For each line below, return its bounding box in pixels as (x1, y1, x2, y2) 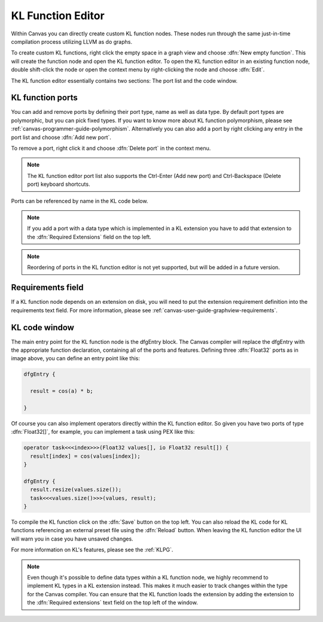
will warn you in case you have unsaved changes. (11, 535, 134, 542)
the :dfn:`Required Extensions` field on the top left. (27, 233, 152, 240)
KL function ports (11, 93, 78, 103)
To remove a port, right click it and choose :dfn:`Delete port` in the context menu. (11, 144, 211, 152)
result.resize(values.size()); (30, 486, 122, 493)
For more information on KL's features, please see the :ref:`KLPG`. (11, 546, 173, 554)
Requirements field (11, 282, 84, 293)
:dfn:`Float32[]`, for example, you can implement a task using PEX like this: (11, 428, 195, 436)
